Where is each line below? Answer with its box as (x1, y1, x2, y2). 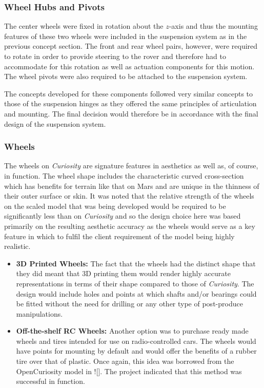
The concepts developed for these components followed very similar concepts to (4, 88, 253, 99)
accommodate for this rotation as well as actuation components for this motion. (4, 61, 255, 71)
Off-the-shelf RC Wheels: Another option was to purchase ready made (16, 325, 249, 336)
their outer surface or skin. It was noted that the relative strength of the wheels (4, 190, 254, 201)
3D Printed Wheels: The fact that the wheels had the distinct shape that (16, 258, 256, 268)
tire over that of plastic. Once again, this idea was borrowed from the (16, 356, 234, 366)
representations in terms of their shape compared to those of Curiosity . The (16, 278, 254, 288)
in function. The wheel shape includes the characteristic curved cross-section (4, 170, 244, 181)
